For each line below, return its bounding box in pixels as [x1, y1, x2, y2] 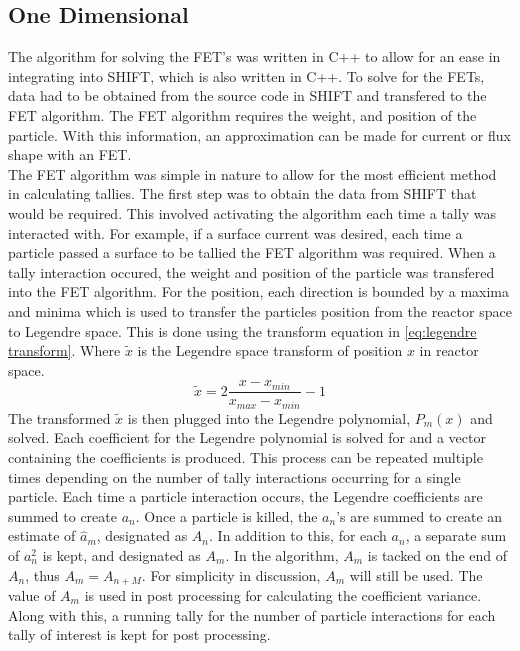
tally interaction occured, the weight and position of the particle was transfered [8, 261, 495, 282]
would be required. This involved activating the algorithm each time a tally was [8, 202, 496, 223]
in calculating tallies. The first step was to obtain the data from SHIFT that [8, 183, 477, 204]
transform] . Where [8, 340, 121, 361]
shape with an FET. [8, 144, 132, 165]
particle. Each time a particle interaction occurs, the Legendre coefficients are [8, 486, 483, 507]
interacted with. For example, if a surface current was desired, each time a [8, 222, 463, 243]
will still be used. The [349, 564, 483, 585]
